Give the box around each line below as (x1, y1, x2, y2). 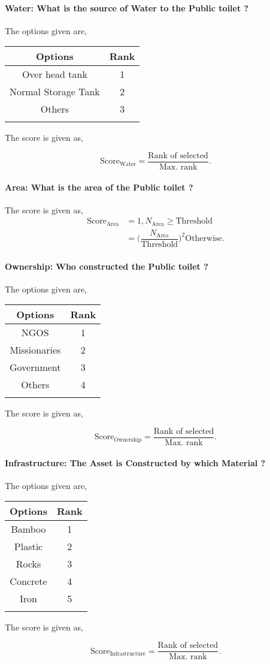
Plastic (14, 539, 43, 554)
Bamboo (11, 522, 46, 536)
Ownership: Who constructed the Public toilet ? (5, 259, 208, 272)
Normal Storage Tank (10, 84, 100, 99)
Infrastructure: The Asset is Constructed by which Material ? (5, 456, 266, 469)
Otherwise (185, 234, 222, 243)
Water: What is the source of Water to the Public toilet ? (5, 1, 249, 14)
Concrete (10, 574, 47, 588)
